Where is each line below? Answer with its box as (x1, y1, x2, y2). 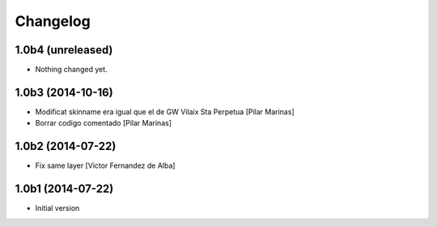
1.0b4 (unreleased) (15, 43, 113, 57)
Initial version (35, 203, 80, 213)
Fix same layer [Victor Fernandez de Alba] (35, 161, 176, 170)
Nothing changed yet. (35, 65, 108, 75)
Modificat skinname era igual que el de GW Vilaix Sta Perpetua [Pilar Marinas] (35, 106, 295, 117)
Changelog (15, 12, 91, 30)
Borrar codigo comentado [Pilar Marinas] (35, 118, 172, 128)
